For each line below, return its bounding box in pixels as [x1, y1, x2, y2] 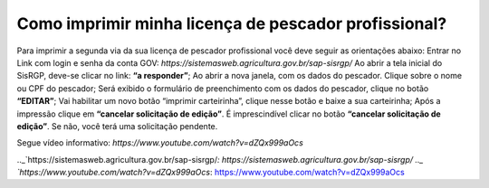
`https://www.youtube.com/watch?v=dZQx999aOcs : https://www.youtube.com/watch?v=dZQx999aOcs [16, 167, 405, 178]
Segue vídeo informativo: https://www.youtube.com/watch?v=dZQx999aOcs [16, 137, 303, 148]
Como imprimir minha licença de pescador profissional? [16, 14, 447, 33]
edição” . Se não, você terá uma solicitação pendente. [16, 120, 218, 131]
